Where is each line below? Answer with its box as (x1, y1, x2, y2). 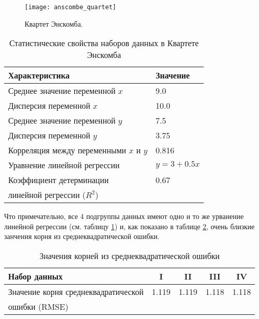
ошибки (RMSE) (8, 301, 69, 313)
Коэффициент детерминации (8, 174, 109, 186)
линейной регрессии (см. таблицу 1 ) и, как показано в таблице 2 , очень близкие (4, 221, 255, 231)
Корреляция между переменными (8, 144, 126, 156)
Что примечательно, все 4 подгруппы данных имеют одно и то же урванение (4, 211, 244, 222)
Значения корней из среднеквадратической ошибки (39, 250, 220, 262)
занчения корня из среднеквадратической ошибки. (4, 231, 160, 242)
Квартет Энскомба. (25, 18, 83, 29)
